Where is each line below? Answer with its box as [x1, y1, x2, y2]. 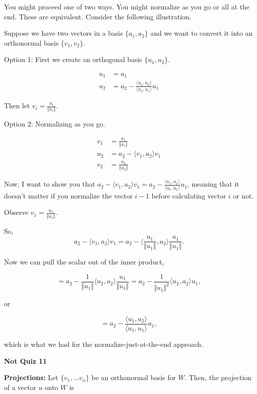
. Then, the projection [185, 372, 252, 383]
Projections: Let [4, 372, 59, 383]
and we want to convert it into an [150, 28, 253, 38]
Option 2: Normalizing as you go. [4, 119, 105, 129]
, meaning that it [187, 179, 239, 189]
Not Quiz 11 [4, 355, 47, 366]
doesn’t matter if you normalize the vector [4, 190, 133, 200]
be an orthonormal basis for [91, 372, 176, 383]
